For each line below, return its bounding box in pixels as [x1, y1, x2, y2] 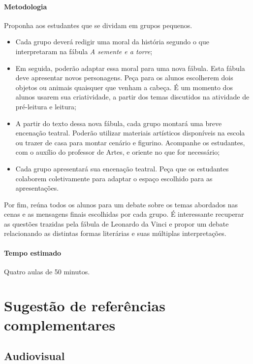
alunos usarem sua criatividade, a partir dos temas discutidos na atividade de [15, 92, 250, 102]
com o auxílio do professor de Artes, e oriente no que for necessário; [15, 147, 220, 157]
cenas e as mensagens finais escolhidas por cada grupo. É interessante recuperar [4, 209, 244, 219]
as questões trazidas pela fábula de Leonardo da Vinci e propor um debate [4, 218, 229, 229]
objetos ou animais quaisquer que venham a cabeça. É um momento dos [15, 82, 233, 92]
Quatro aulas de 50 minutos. [4, 266, 90, 276]
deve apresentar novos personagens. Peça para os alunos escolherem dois [15, 72, 233, 83]
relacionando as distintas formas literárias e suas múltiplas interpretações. [4, 228, 226, 238]
